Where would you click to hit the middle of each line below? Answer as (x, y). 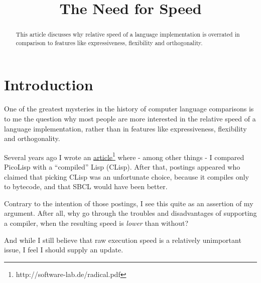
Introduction (49, 85)
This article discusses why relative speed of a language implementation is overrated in (128, 34)
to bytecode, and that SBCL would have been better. (86, 186)
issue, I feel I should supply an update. (64, 250)
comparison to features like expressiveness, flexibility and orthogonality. (109, 42)
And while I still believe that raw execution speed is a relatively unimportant (123, 240)
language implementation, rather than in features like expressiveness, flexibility (125, 128)
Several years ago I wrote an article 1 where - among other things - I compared (124, 156)
